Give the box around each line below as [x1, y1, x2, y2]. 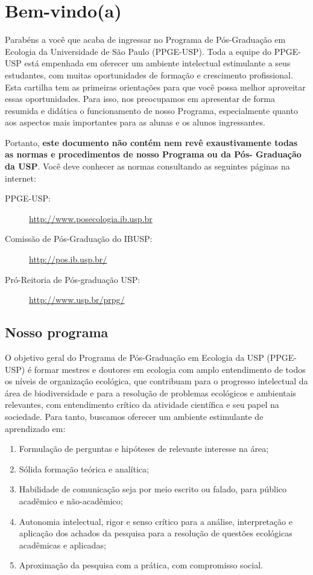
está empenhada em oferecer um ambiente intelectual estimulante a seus [24, 57, 291, 69]
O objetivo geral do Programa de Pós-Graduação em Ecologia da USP [5, 351, 264, 364]
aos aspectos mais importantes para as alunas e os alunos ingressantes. [5, 116, 265, 129]
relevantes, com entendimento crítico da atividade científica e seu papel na [5, 398, 279, 411]
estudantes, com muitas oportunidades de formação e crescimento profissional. [5, 68, 293, 81]
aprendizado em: [5, 422, 66, 434]
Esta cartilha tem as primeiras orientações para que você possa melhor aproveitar [5, 80, 306, 93]
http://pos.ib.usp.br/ [29, 253, 107, 265]
